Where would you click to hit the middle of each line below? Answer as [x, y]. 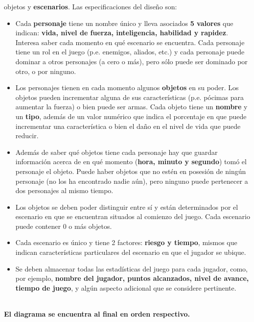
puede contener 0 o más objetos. [64, 226]
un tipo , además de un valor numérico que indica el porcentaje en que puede [131, 116]
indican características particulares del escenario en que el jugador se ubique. [131, 252]
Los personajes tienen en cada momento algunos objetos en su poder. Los [127, 87]
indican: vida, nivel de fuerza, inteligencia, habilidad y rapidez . [122, 33]
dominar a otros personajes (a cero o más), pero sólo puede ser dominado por [131, 61]
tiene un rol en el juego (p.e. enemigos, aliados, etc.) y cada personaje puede [130, 52]
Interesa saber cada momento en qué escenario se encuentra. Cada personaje [130, 42]
